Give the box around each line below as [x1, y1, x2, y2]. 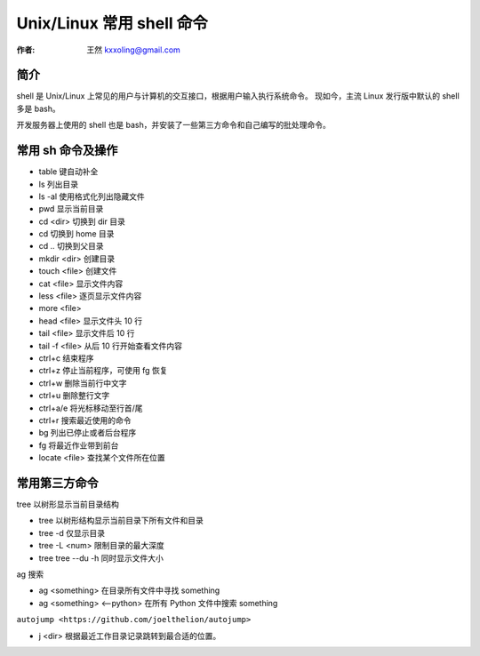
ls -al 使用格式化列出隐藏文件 [38, 191, 146, 202]
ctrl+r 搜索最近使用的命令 [38, 414, 132, 426]
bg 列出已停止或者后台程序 [38, 428, 137, 438]
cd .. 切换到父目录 [38, 241, 104, 252]
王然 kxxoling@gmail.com [86, 44, 181, 55]
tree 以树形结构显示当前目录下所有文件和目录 [38, 516, 204, 526]
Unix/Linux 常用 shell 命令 [16, 13, 209, 33]
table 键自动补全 [38, 166, 99, 177]
